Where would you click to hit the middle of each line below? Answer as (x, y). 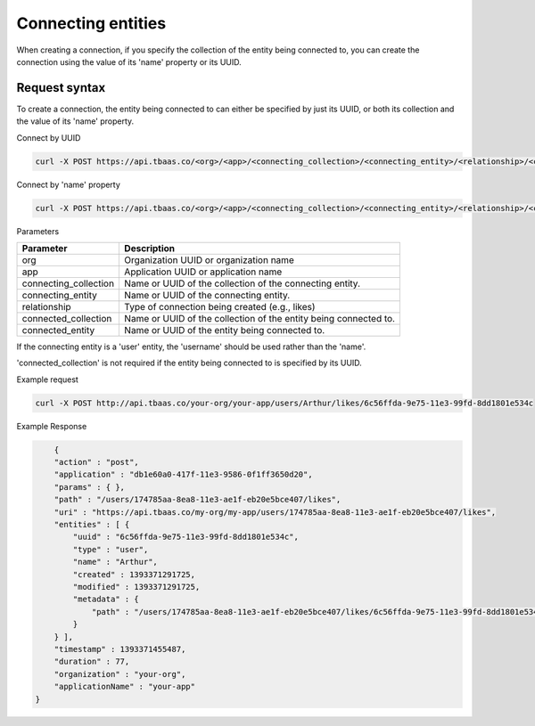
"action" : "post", (97, 462)
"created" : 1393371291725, (134, 574)
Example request (48, 379)
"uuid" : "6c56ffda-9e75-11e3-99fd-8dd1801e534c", (185, 537)
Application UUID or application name (203, 272)
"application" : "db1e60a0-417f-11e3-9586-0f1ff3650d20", (183, 475)
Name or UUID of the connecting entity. (207, 295)
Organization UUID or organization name (209, 260)
